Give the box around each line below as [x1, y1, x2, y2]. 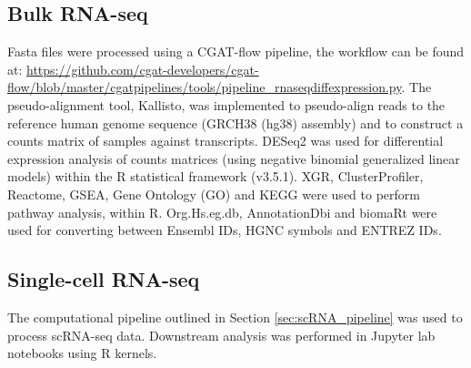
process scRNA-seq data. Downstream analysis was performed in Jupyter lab [7, 325, 436, 344]
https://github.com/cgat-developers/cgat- [26, 59, 259, 78]
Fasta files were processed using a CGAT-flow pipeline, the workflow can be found [7, 42, 465, 61]
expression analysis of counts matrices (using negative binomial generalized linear [7, 148, 460, 168]
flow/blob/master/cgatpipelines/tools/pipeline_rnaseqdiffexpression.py [7, 77, 402, 97]
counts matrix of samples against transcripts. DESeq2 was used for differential [7, 131, 444, 150]
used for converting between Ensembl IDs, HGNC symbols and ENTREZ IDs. [7, 220, 442, 240]
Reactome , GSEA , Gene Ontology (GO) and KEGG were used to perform [7, 184, 420, 203]
